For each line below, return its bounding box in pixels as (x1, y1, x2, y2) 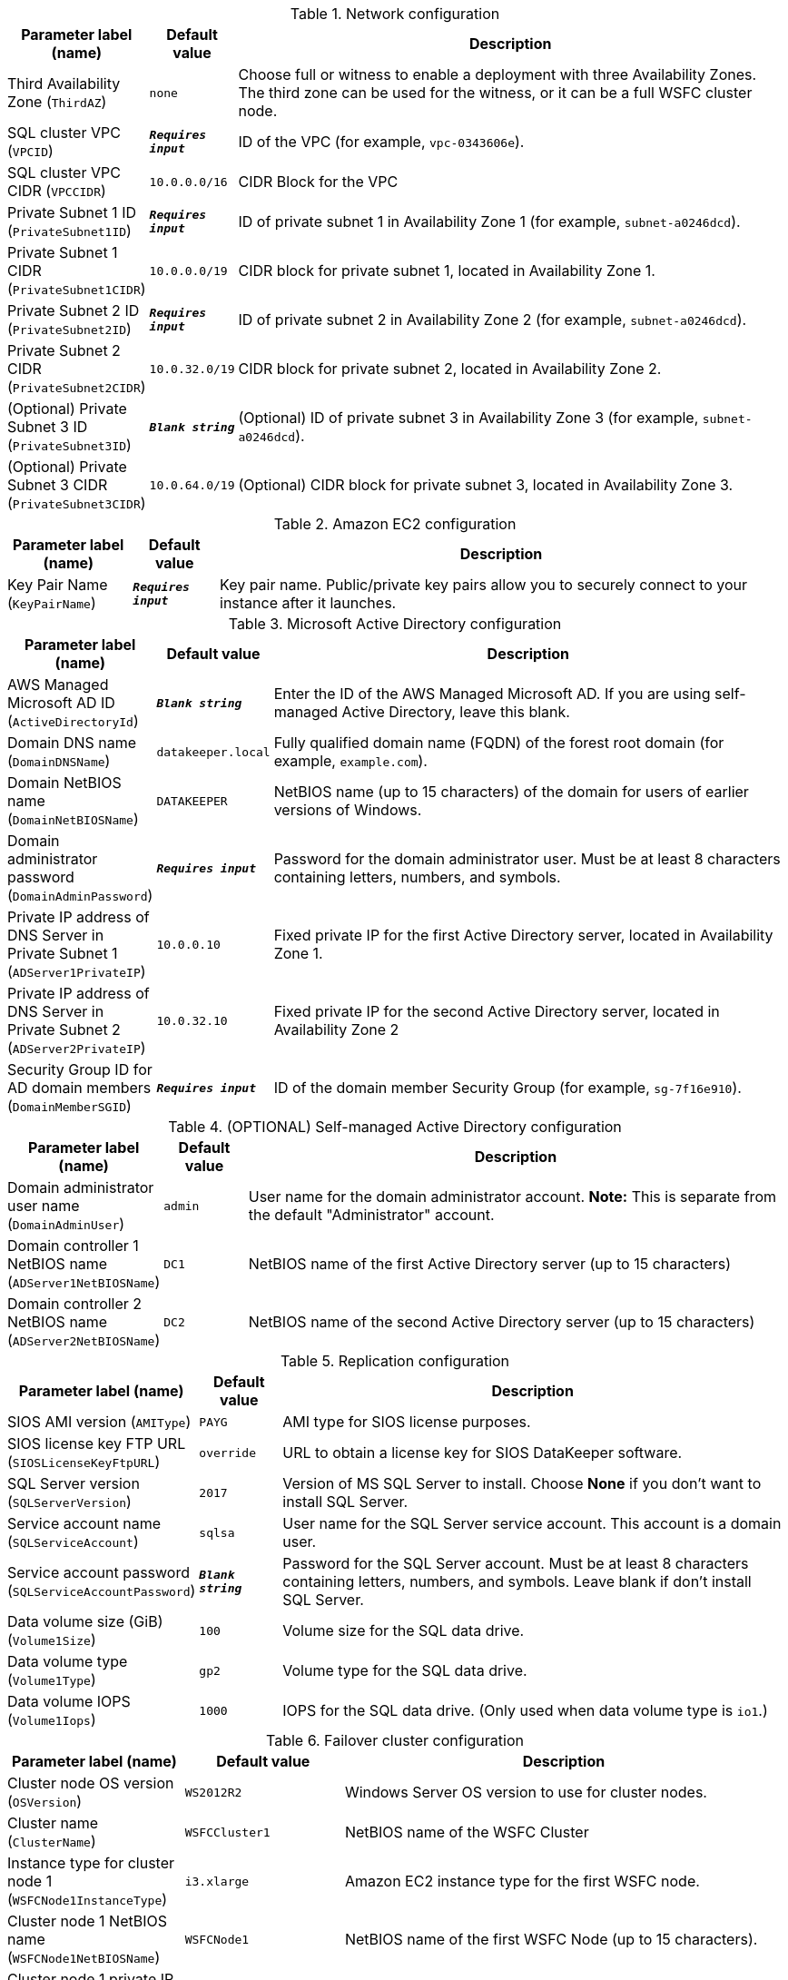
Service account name (7, 1514, 161, 1532)
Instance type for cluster (7, 1854, 174, 1872)
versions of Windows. (273, 801, 422, 819)
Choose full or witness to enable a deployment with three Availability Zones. (238, 65, 757, 84)
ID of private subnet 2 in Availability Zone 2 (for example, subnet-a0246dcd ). (238, 310, 747, 329)
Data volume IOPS (7, 1692, 131, 1710)
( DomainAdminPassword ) (7, 886, 153, 904)
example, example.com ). (273, 752, 428, 770)
